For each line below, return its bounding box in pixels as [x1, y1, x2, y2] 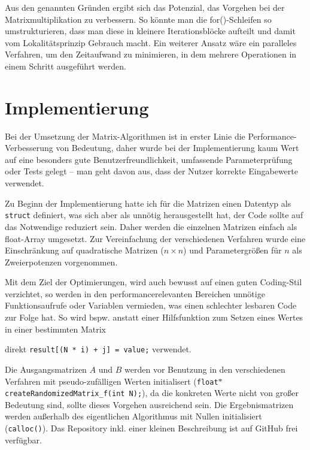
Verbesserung [5, 141, 53, 154]
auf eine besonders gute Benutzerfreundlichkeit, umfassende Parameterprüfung [5, 153, 293, 165]
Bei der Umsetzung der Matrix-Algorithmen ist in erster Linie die [5, 129, 245, 142]
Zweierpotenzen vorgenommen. [5, 255, 118, 268]
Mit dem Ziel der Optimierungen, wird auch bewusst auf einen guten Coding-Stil [5, 276, 302, 288]
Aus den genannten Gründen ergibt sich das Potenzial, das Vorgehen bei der [5, 1, 285, 13]
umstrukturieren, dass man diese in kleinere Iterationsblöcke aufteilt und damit [5, 25, 296, 37]
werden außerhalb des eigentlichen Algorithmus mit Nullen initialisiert [5, 410, 262, 422]
